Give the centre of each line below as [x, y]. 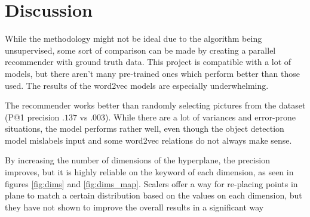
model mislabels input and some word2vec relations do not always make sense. [148, 140]
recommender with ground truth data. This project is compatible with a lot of [148, 62]
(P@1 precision [32, 117]
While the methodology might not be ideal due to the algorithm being [133, 38]
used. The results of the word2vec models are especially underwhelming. [137, 85]
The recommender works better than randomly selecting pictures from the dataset [155, 105]
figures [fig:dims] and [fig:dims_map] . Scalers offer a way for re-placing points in [151, 183]
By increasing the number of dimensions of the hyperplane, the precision [138, 160]
